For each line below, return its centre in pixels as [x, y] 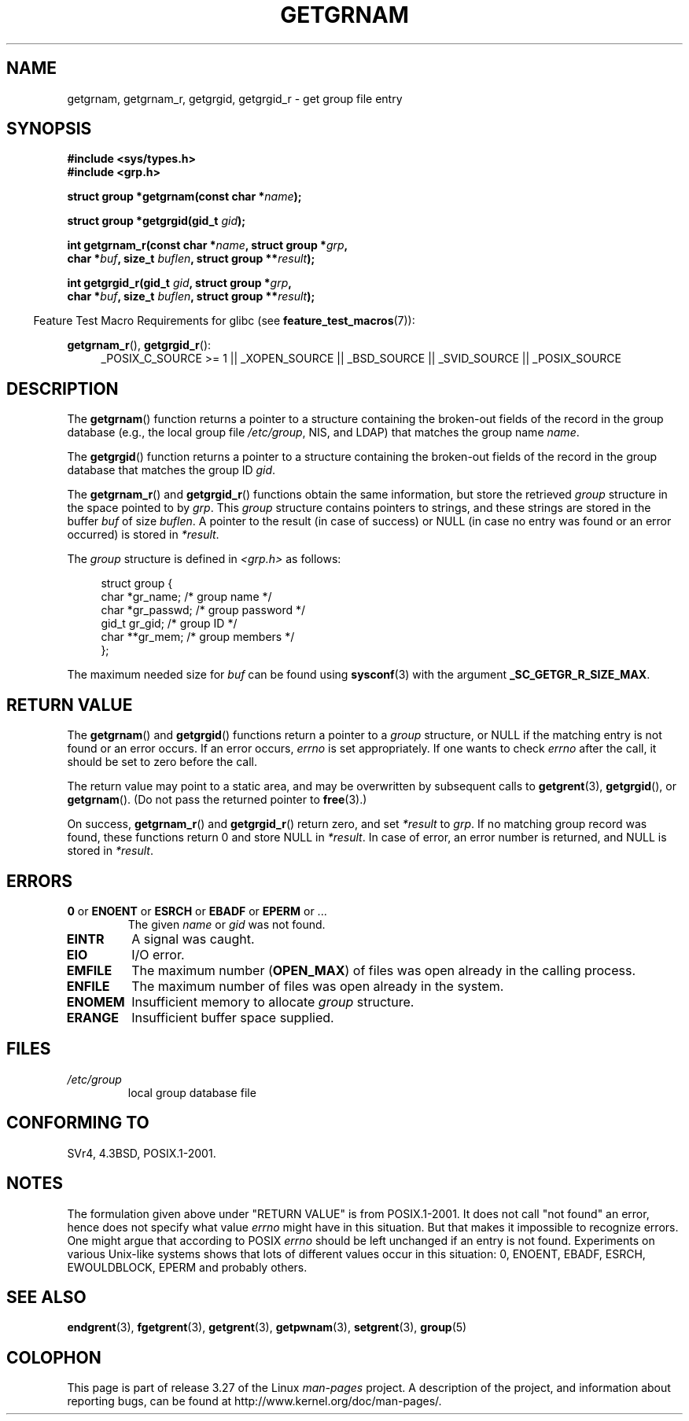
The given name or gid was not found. [227, 924]
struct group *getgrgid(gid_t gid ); [157, 221]
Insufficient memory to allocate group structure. [273, 1001]
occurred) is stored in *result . [143, 535]
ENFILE [88, 986]
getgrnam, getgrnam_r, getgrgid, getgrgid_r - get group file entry [235, 98]
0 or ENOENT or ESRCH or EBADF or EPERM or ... [197, 911]
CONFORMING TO [78, 1123]
